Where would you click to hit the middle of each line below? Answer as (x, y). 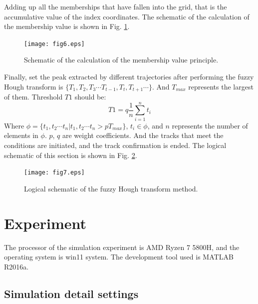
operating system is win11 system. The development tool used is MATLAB (119, 257)
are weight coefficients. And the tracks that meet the (143, 135)
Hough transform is (34, 86)
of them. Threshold (33, 97)
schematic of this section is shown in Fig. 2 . (71, 155)
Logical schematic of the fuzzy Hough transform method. (111, 188)
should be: (90, 97)
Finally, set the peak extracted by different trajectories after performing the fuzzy (129, 77)
